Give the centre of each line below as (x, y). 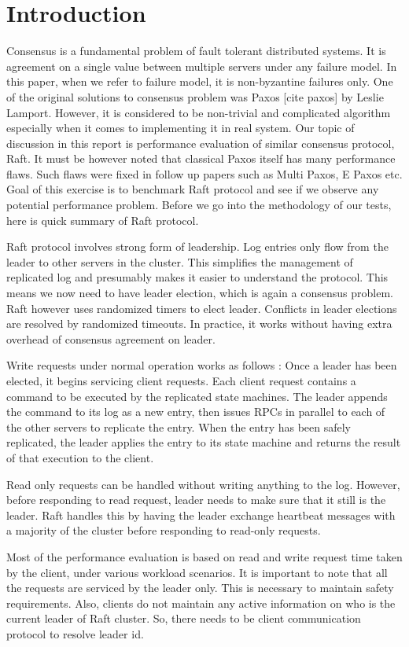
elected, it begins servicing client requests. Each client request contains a (181, 380)
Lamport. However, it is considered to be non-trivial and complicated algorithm (199, 112)
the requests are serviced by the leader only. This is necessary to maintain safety (200, 588)
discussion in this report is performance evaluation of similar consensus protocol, (201, 143)
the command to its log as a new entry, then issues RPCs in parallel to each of (196, 412)
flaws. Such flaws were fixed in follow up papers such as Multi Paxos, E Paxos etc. (204, 173)
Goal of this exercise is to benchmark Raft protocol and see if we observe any (193, 189)
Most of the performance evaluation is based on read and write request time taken (204, 556)
